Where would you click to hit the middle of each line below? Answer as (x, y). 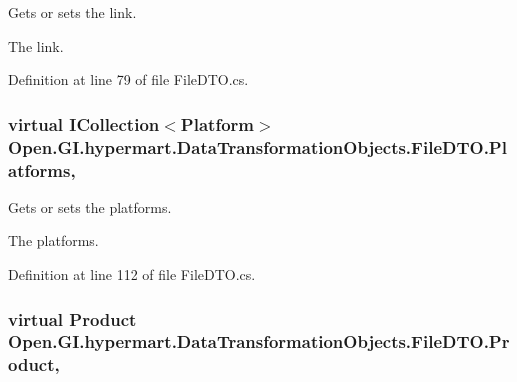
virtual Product (72, 318)
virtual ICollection (84, 123)
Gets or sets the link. (72, 12)
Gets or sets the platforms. (90, 206)
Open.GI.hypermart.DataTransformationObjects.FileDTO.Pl (257, 146)
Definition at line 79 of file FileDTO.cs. (128, 79)
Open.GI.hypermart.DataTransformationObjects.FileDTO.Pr (259, 341)
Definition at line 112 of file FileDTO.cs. (132, 274)
